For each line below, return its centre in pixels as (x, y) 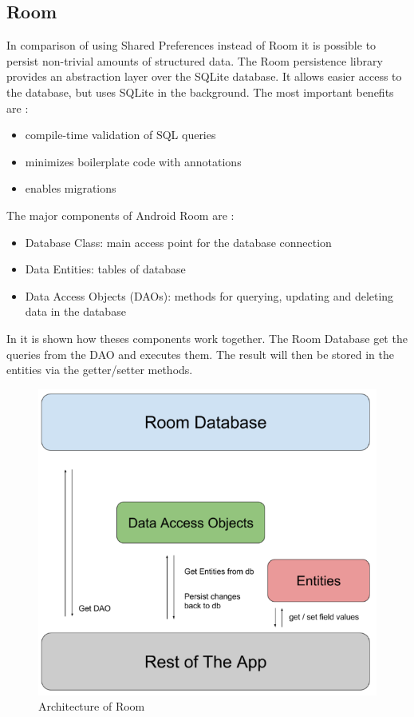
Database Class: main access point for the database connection (178, 242)
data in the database (75, 311)
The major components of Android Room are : (120, 215)
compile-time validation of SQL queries (120, 135)
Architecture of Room (92, 706)
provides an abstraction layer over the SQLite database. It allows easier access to (204, 76)
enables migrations (71, 188)
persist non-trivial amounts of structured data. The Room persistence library (195, 60)
